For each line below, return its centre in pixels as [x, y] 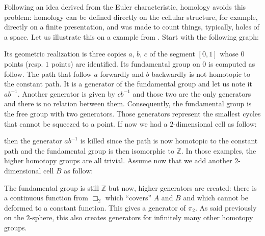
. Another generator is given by [66, 93]
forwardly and [122, 73]
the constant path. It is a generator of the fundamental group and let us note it [128, 84]
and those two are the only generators [192, 93]
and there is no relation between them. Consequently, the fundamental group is [128, 104]
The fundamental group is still [52, 187]
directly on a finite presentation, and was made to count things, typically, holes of [132, 27]
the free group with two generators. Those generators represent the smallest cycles [132, 113]
